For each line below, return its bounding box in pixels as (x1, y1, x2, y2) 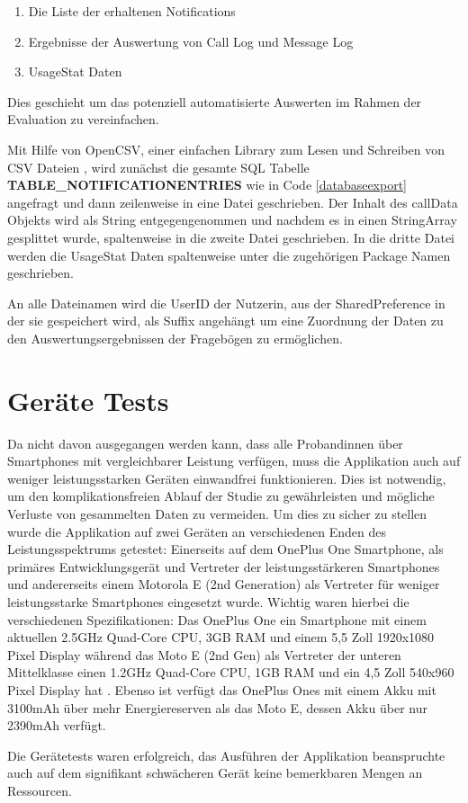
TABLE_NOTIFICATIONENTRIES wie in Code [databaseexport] (7, 175, 408, 194)
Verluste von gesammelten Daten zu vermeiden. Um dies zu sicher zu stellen (7, 504, 427, 522)
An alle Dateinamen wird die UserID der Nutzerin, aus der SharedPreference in (7, 293, 445, 312)
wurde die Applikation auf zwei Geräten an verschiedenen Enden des (7, 522, 386, 540)
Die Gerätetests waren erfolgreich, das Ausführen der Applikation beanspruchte (7, 745, 445, 764)
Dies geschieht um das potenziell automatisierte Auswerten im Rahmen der (7, 92, 422, 111)
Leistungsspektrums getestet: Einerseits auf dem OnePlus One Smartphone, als (7, 540, 444, 558)
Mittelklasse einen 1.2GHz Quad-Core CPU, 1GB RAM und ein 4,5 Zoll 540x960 (7, 663, 454, 682)
